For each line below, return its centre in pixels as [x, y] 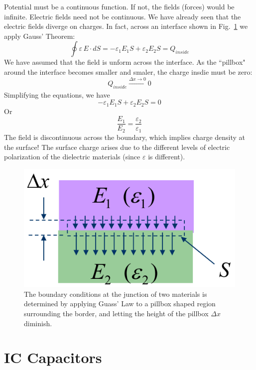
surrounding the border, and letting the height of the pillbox [116, 313]
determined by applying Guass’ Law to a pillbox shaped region [120, 304]
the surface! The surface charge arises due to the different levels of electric [117, 147]
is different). [167, 157]
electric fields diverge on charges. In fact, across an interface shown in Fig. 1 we [126, 26]
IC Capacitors [53, 357]
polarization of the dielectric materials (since [72, 157]
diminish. [38, 323]
